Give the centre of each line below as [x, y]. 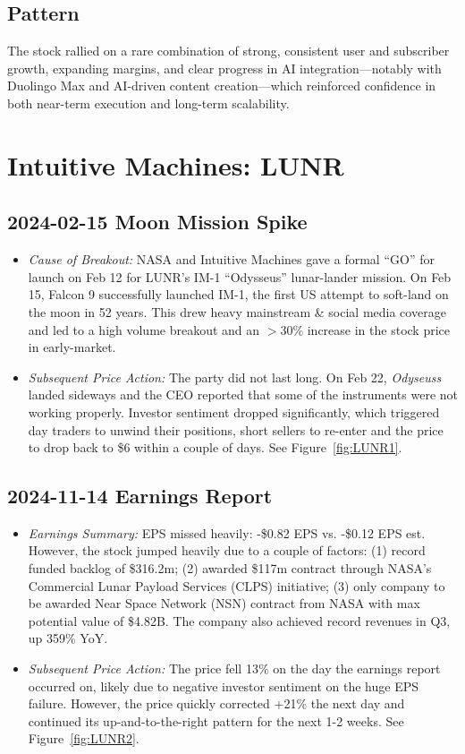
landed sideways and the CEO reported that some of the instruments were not [243, 394]
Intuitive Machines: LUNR [176, 164]
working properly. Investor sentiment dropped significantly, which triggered [234, 411]
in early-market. [72, 347]
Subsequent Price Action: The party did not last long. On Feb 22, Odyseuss [235, 377]
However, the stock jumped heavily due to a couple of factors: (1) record [227, 550]
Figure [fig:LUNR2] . [84, 738]
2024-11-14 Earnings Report [140, 496]
